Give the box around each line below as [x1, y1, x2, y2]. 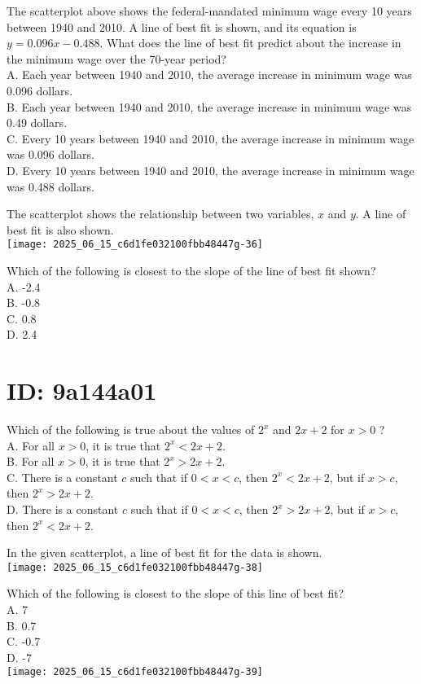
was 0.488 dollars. [7, 178, 94, 195]
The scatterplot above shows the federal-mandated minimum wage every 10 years [7, 2, 412, 19]
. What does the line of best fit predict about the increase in [99, 34, 401, 51]
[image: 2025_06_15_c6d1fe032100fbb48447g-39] [7, 666, 263, 678]
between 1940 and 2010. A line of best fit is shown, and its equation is [7, 18, 357, 35]
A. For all [7, 436, 55, 454]
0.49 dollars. [7, 114, 68, 131]
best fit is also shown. [7, 221, 114, 238]
